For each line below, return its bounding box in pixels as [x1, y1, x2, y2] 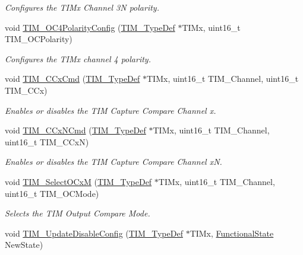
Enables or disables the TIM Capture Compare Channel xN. [5, 155, 222, 168]
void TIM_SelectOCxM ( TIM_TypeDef [5, 175, 152, 187]
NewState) [5, 238, 43, 251]
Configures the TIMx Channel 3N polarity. [5, 1, 159, 13]
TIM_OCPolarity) [5, 33, 72, 45]
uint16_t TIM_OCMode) [5, 187, 99, 199]
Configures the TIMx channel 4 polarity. [5, 52, 151, 65]
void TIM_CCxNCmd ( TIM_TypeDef [5, 124, 146, 136]
